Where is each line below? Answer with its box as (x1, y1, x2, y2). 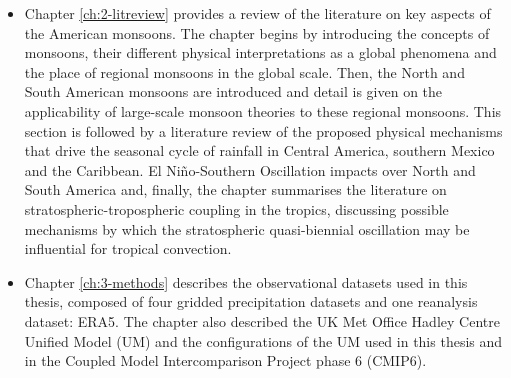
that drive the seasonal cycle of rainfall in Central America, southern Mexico (24, 140, 495, 161)
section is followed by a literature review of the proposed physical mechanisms (24, 120, 503, 141)
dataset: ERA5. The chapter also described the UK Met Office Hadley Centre (24, 310, 500, 331)
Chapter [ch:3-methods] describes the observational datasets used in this (24, 271, 468, 292)
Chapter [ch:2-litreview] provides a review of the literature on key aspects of (24, 3, 491, 23)
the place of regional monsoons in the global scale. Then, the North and (24, 61, 465, 82)
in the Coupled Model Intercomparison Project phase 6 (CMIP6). (24, 350, 427, 371)
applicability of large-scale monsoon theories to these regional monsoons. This (24, 100, 502, 121)
